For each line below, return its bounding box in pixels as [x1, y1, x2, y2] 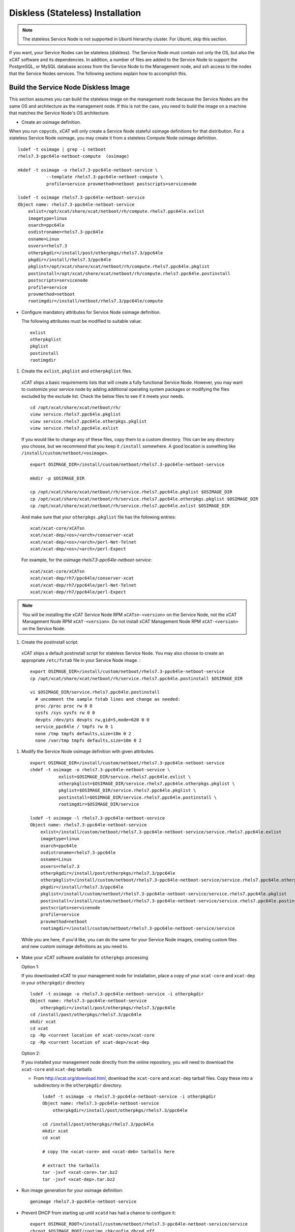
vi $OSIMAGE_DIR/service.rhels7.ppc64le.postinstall [30, 689, 160, 695]
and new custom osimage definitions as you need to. [21, 943, 129, 949]
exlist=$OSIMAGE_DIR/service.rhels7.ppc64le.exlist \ [58, 774, 191, 780]
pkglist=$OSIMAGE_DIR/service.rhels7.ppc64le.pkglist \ [58, 787, 196, 793]
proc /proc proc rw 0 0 [35, 703, 93, 709]
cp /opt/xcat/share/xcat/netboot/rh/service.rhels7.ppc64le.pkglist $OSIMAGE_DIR [30, 489, 233, 495]
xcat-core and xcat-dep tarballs [21, 1066, 92, 1072]
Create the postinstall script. [21, 639, 79, 645]
